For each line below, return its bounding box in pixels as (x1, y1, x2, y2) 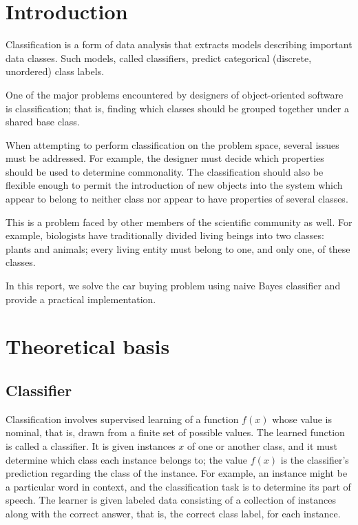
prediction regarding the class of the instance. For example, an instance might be (6, 466, 348, 480)
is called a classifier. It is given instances (6, 438, 176, 453)
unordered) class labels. (6, 64, 105, 79)
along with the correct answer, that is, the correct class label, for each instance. (6, 506, 341, 520)
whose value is (272, 411, 332, 426)
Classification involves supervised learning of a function (6, 411, 239, 426)
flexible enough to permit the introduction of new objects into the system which (6, 178, 343, 192)
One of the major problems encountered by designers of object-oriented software (6, 87, 344, 101)
